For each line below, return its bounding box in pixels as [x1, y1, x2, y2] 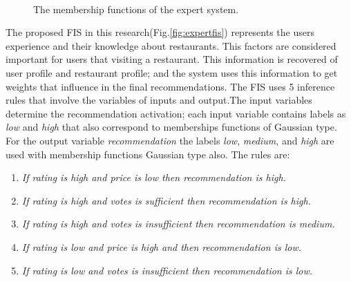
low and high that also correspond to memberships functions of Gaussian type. [6, 120, 337, 134]
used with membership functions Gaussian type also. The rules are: [6, 147, 290, 161]
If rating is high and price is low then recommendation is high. [21, 170, 286, 185]
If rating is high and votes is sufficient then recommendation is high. [21, 193, 311, 207]
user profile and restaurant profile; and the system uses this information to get [6, 65, 338, 79]
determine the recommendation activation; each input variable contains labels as [6, 106, 346, 120]
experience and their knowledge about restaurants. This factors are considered [6, 38, 336, 53]
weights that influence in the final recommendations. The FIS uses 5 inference [6, 79, 335, 93]
